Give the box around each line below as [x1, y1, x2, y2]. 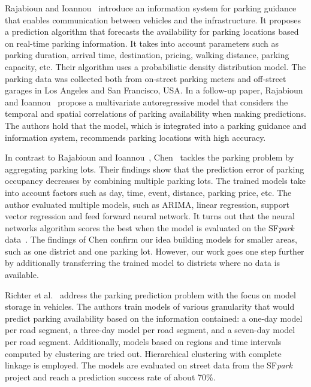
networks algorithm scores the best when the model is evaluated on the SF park [5, 221, 294, 234]
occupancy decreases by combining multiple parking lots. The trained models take [5, 174, 306, 187]
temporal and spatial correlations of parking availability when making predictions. [5, 107, 306, 120]
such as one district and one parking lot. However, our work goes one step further [5, 244, 304, 257]
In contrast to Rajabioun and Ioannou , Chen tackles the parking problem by [5, 151, 294, 164]
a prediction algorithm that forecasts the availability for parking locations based [5, 25, 299, 38]
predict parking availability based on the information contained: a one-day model [5, 312, 303, 324]
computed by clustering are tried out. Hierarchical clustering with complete [5, 347, 282, 359]
